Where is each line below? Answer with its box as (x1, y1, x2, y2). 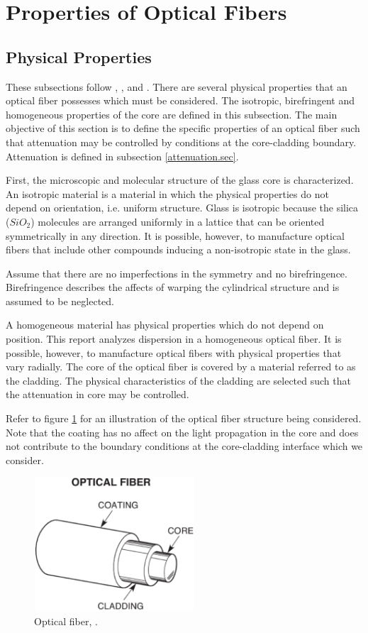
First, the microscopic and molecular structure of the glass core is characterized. (6, 172, 354, 187)
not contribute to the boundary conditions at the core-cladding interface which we (6, 439, 363, 453)
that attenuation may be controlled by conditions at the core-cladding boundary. (6, 134, 357, 149)
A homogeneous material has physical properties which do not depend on (6, 317, 324, 332)
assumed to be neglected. (6, 293, 114, 308)
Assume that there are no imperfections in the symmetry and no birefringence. (6, 265, 347, 280)
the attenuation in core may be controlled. (6, 387, 189, 402)
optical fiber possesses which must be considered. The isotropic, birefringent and (6, 93, 355, 108)
